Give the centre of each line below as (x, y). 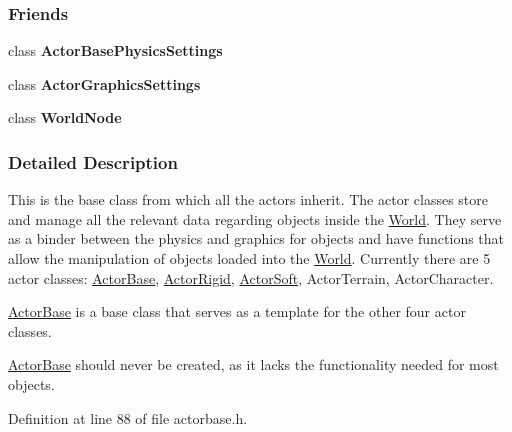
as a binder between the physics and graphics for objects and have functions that (256, 238)
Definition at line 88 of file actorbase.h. (128, 417)
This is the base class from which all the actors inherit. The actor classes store (248, 199)
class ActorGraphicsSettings (104, 83)
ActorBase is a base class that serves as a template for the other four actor (237, 311)
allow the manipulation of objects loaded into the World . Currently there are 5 (249, 258)
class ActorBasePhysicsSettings (115, 50)
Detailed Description (93, 161)
